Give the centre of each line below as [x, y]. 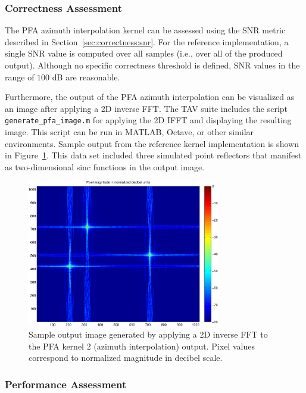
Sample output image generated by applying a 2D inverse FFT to [148, 334]
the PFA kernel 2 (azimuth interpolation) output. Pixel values [142, 346]
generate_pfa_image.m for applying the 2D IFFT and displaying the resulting [148, 120]
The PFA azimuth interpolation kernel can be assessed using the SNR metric [145, 30]
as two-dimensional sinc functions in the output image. [105, 166]
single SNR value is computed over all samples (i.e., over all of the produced [144, 53]
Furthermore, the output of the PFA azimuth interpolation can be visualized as [150, 97]
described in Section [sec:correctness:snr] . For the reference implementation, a [147, 41]
